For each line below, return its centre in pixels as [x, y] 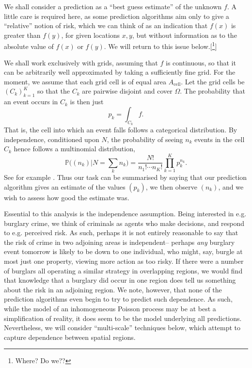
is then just [87, 102]
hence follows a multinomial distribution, [74, 149]
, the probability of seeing [145, 139]
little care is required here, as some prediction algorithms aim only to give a [117, 16]
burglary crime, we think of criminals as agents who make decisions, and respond [124, 223]
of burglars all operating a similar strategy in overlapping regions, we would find [123, 270]
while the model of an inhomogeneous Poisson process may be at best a [110, 309]
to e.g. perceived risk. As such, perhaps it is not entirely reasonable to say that [121, 232]
